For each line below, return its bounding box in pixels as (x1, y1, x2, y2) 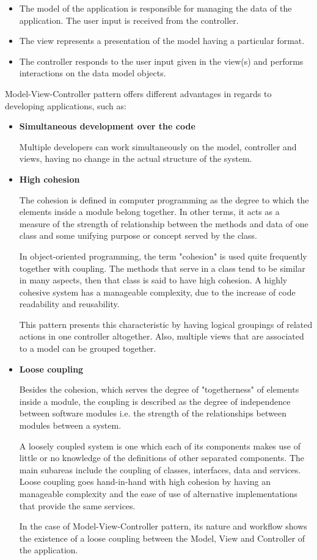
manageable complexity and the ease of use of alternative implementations (19, 487, 298, 500)
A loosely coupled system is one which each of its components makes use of (19, 439, 301, 452)
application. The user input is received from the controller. (19, 13, 239, 26)
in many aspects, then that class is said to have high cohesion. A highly (19, 274, 288, 286)
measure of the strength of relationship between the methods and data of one (19, 217, 308, 230)
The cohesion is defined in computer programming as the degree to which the (19, 193, 309, 206)
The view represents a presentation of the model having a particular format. (19, 34, 305, 47)
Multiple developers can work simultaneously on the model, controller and (19, 140, 297, 153)
